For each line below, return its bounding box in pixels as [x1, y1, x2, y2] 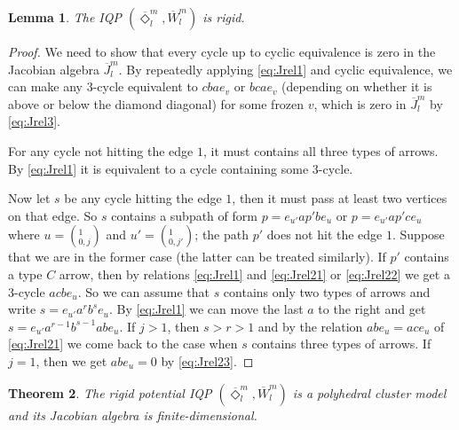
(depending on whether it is [281, 77, 432, 96]
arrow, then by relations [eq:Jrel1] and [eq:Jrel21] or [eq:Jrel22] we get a [59, 264, 450, 283]
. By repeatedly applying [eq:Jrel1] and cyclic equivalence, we [118, 59, 453, 78]
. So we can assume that [77, 282, 210, 301]
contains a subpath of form [111, 206, 257, 224]
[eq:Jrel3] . [8, 112, 60, 130]
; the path [194, 225, 249, 244]
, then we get [36, 351, 107, 370]
